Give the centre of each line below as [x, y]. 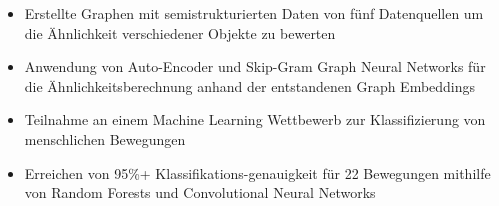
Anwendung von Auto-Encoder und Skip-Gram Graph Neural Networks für [255, 66]
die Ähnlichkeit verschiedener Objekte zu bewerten [180, 32]
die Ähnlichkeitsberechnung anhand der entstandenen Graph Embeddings [250, 85]
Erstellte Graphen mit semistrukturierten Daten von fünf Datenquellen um [254, 13]
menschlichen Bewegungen [105, 138]
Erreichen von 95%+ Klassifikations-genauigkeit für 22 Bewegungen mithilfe [257, 172]
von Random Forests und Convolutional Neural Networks [200, 192]
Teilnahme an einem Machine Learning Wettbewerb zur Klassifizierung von [255, 119]
